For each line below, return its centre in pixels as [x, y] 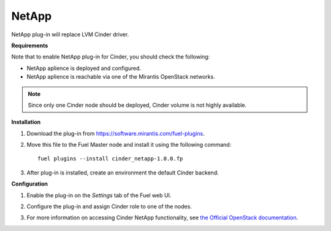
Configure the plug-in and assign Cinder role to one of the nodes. [109, 206]
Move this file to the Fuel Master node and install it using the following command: [129, 145]
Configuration [30, 184]
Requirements [30, 45]
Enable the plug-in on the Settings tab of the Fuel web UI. [99, 195]
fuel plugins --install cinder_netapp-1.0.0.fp [110, 159]
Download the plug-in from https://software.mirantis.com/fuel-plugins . [116, 133]
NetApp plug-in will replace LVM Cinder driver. [70, 34]
